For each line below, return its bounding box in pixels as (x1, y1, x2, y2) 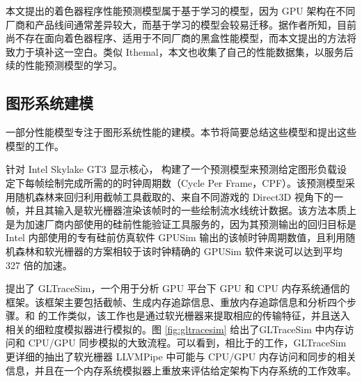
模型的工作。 (6, 138, 64, 153)
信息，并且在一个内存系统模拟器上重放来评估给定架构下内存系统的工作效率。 (6, 362, 356, 377)
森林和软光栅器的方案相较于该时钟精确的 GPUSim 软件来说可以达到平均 (15, 243, 343, 258)
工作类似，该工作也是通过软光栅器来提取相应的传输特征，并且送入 (47, 308, 350, 323)
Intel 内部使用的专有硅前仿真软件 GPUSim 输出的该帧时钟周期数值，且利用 (6, 230, 346, 245)
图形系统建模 (6, 92, 93, 114)
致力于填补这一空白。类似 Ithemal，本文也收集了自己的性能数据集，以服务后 (6, 44, 354, 59)
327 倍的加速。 (6, 257, 72, 272)
